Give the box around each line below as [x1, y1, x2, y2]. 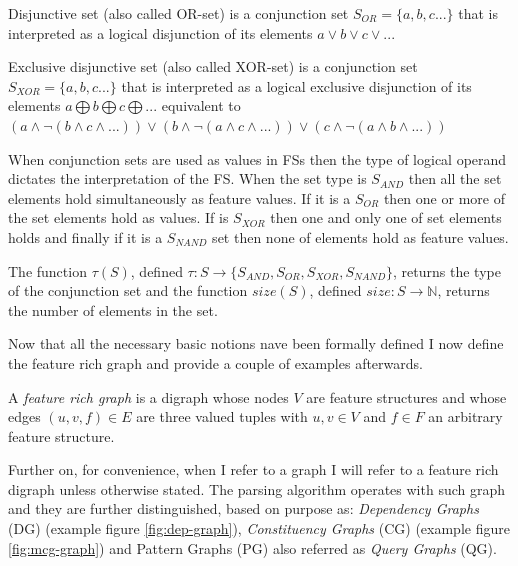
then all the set [408, 168, 502, 189]
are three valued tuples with [136, 406, 308, 427]
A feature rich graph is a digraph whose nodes [8, 386, 289, 407]
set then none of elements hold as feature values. [212, 226, 509, 247]
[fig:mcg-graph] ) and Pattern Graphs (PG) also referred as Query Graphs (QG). [8, 537, 497, 558]
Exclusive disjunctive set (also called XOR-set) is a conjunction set [8, 56, 418, 77]
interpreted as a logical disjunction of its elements [8, 22, 313, 43]
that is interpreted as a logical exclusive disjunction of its [121, 75, 472, 96]
